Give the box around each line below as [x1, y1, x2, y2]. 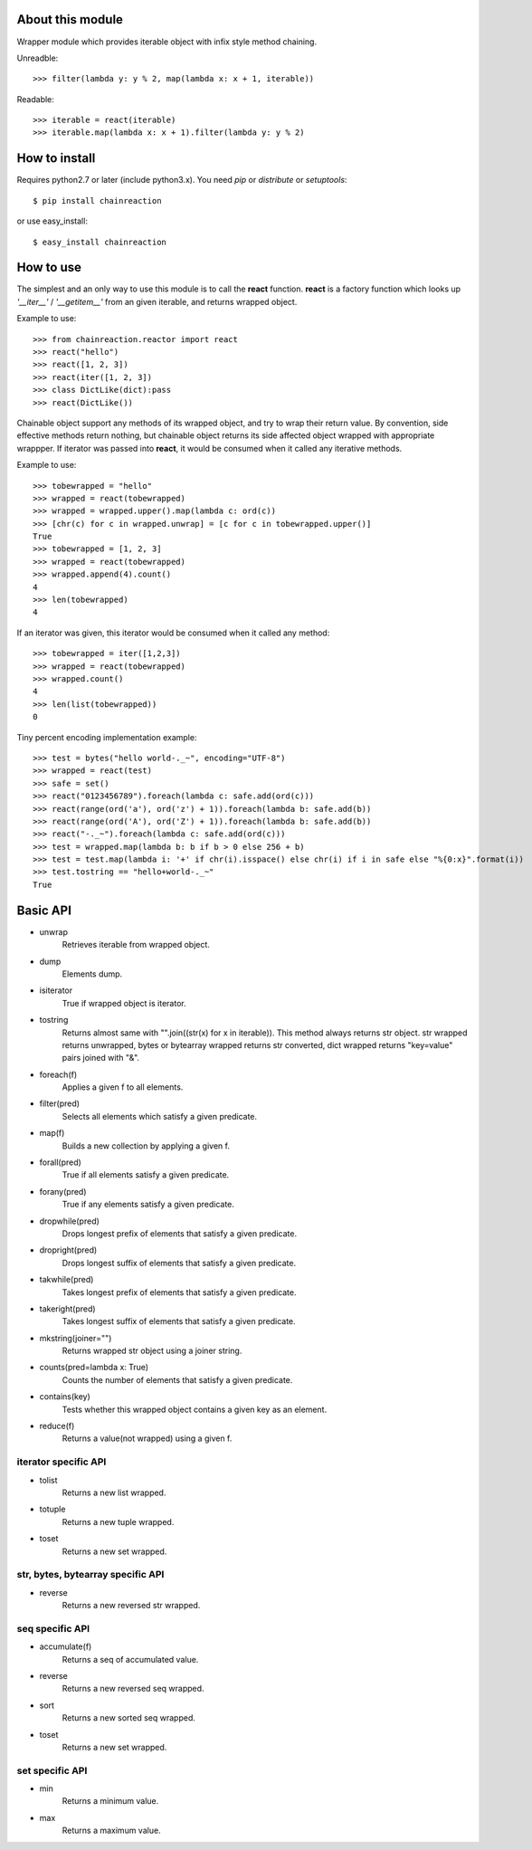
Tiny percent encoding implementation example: [16, 731, 197, 742]
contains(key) [39, 1391, 90, 1402]
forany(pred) [39, 1186, 87, 1197]
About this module [16, 12, 124, 27]
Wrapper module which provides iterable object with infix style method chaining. [16, 36, 317, 47]
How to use [16, 260, 81, 275]
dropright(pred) [39, 1244, 98, 1255]
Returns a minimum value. [62, 1796, 159, 1807]
